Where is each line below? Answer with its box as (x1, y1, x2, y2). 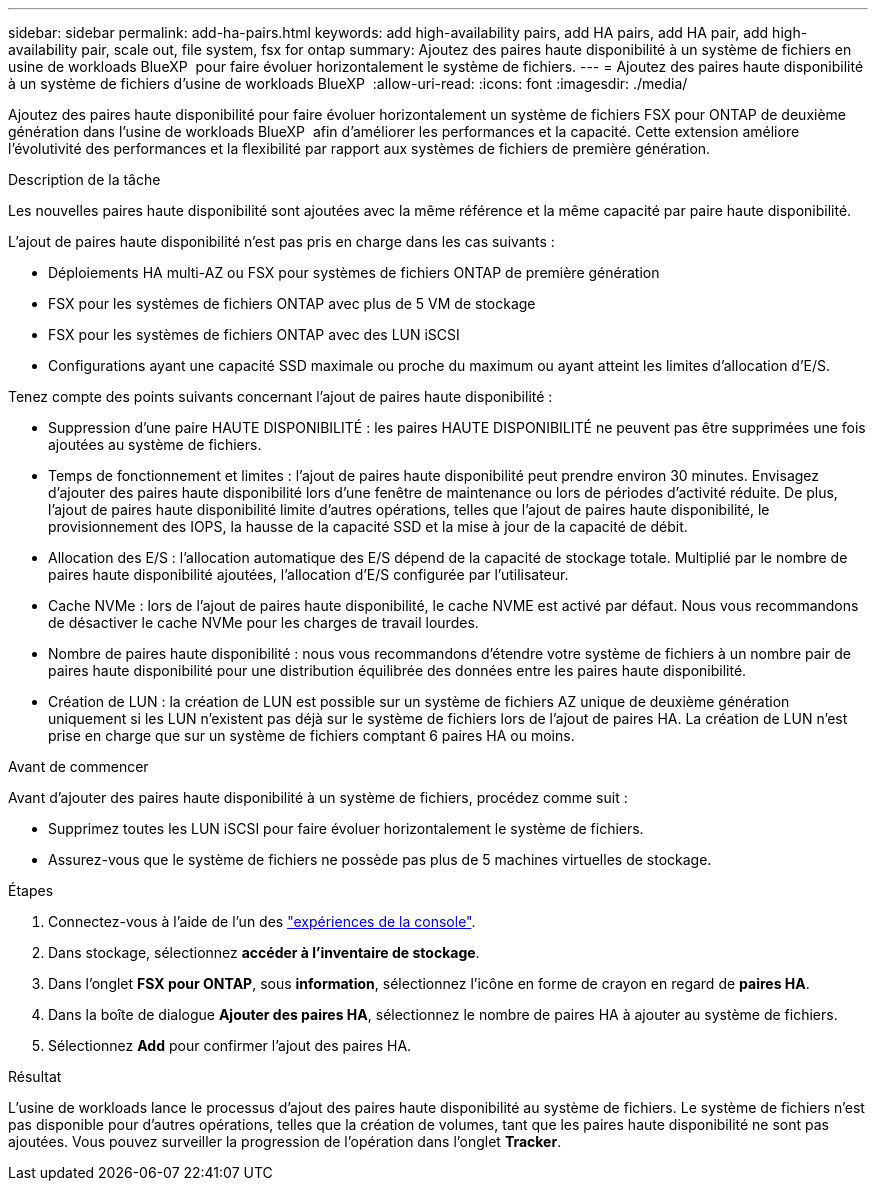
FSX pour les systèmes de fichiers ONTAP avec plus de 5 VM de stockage (48, 295, 536, 312)
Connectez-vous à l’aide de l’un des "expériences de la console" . (48, 913, 476, 930)
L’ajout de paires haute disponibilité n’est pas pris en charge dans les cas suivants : (8, 233, 555, 250)
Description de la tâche (8, 171, 161, 188)
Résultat (8, 1068, 62, 1085)
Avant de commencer (8, 758, 149, 775)
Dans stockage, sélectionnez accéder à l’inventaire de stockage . (48, 944, 480, 961)
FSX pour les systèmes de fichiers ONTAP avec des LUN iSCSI (48, 326, 460, 343)
